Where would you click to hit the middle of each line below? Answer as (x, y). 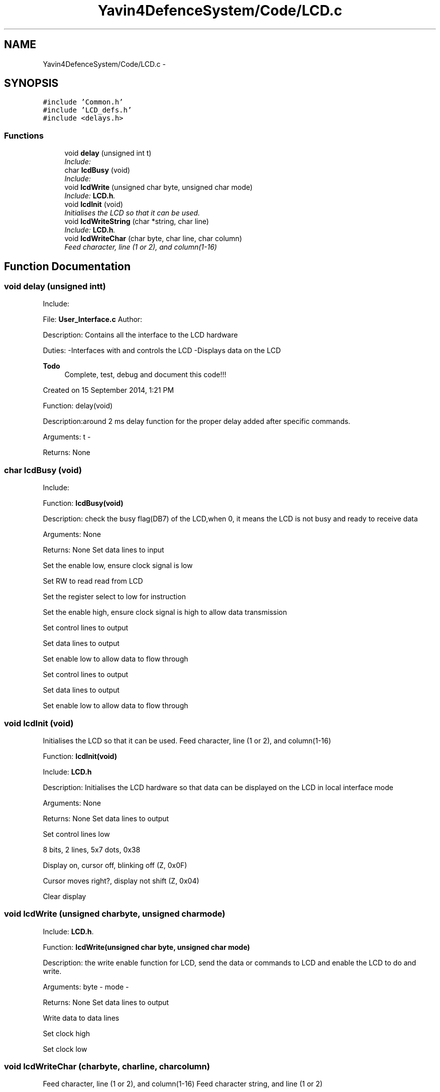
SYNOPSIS (31, 83)
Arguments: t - (67, 437)
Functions (24, 135)
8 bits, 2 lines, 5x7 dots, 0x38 (92, 849)
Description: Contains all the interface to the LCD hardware (140, 335)
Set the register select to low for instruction (114, 597)
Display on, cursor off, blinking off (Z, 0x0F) (115, 865)
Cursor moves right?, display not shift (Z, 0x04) (121, 881)
